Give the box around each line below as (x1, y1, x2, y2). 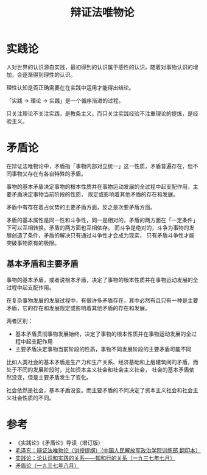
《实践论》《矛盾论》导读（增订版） (15, 439, 103, 446)
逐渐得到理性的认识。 (22, 71, 76, 78)
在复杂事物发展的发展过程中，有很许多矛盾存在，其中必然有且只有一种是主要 (6, 297, 198, 304)
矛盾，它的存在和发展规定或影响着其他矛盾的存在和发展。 (6, 304, 150, 311)
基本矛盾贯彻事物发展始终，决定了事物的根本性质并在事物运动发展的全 (15, 330, 192, 337)
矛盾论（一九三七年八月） (15, 462, 80, 469)
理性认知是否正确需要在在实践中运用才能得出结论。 (6, 83, 135, 91)
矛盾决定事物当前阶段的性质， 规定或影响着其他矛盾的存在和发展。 (11, 190, 178, 198)
